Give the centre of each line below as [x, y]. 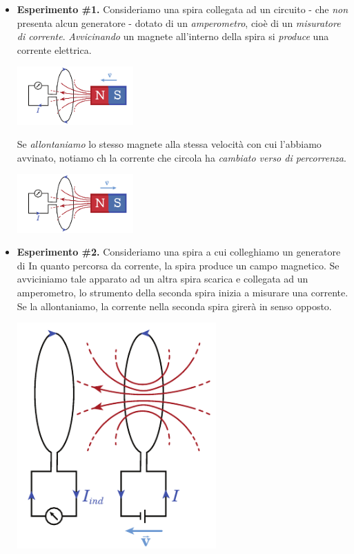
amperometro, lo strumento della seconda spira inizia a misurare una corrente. [183, 292]
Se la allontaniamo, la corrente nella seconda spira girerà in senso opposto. [174, 306]
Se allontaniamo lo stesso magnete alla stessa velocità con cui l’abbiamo [169, 144]
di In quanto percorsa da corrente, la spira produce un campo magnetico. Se [178, 265]
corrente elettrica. [54, 49]
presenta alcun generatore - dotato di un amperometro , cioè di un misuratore [179, 22]
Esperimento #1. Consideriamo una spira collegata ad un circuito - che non [183, 9]
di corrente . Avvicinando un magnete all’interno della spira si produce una [173, 36]
